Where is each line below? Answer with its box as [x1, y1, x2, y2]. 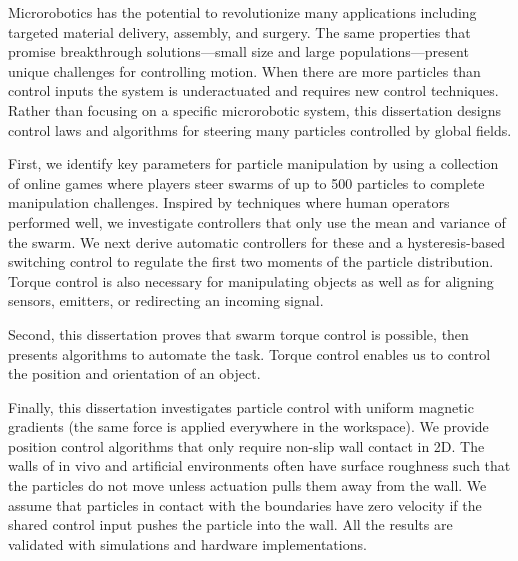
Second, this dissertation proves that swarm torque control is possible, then [8, 323, 469, 344]
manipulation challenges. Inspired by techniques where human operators [8, 192, 450, 213]
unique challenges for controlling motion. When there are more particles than [8, 60, 481, 81]
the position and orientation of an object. [8, 363, 261, 384]
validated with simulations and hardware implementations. [8, 533, 367, 554]
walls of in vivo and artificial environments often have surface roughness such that [8, 455, 511, 476]
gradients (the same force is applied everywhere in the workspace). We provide [8, 416, 489, 437]
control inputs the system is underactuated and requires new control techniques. [8, 80, 499, 101]
